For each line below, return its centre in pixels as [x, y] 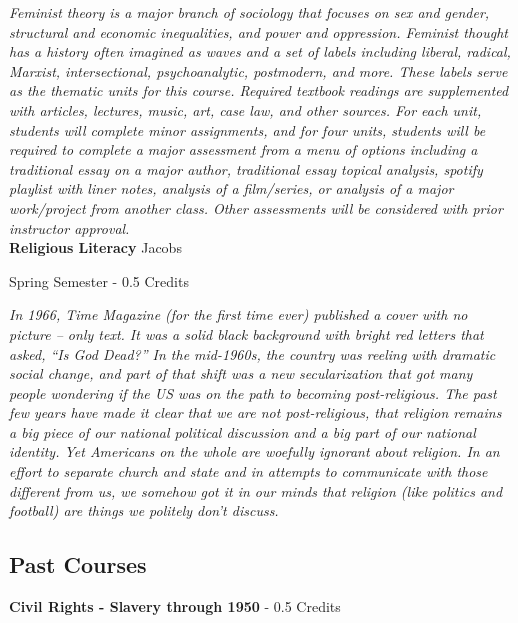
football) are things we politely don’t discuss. [144, 510]
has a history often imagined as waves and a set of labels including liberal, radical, [260, 51]
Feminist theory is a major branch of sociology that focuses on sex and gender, [249, 12]
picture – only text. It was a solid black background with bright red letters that [246, 333]
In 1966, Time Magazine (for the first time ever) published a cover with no [238, 314]
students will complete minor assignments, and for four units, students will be [247, 129]
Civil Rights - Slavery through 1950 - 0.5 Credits [175, 606]
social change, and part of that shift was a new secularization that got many [241, 373]
